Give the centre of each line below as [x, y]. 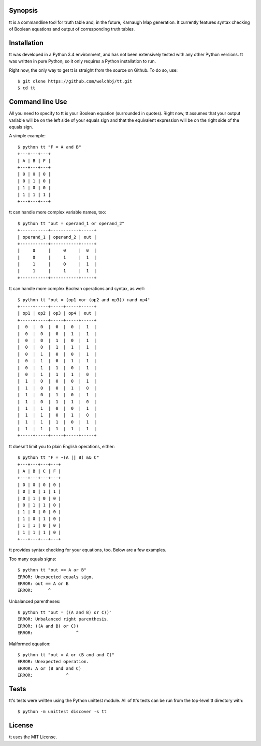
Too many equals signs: [33, 559]
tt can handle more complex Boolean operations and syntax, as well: [77, 289]
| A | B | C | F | [39, 471]
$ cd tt [27, 88]
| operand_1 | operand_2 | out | [57, 237]
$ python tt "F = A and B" [50, 147]
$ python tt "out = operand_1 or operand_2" [71, 223]
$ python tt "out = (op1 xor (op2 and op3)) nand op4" [84, 300]
